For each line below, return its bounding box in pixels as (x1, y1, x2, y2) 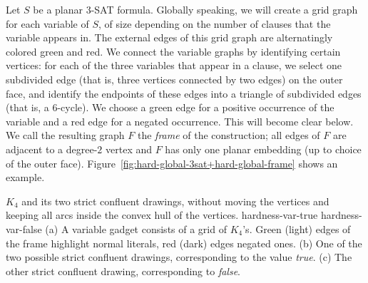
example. (6, 170, 45, 185)
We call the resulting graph (6, 128, 125, 143)
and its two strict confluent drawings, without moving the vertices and (21, 193, 329, 208)
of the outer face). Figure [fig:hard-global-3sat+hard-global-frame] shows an (6, 155, 338, 170)
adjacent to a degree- (6, 141, 98, 156)
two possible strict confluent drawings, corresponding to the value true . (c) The (6, 249, 352, 264)
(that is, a (6, 100, 49, 115)
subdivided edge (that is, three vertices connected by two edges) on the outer (6, 71, 343, 86)
